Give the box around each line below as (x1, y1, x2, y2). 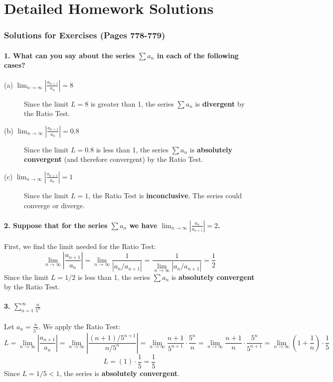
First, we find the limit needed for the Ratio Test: (4, 241, 156, 252)
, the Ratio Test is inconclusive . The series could (88, 190, 242, 200)
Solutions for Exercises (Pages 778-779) (4, 29, 166, 41)
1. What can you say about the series (4, 50, 135, 60)
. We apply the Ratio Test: (38, 321, 121, 331)
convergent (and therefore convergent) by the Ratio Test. (24, 154, 203, 164)
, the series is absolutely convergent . (59, 368, 180, 378)
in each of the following (157, 50, 239, 60)
